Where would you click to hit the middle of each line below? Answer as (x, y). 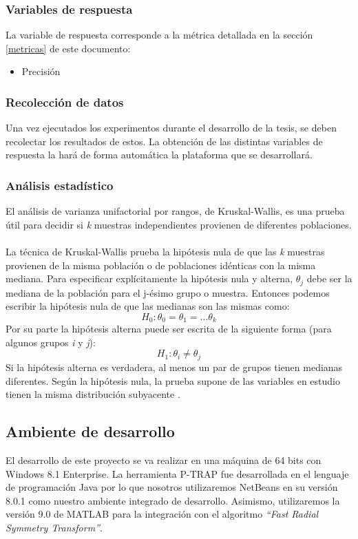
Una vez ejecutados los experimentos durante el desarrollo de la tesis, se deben (171, 128)
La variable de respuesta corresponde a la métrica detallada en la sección (159, 35)
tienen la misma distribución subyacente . (93, 394)
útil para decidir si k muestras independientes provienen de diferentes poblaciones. (179, 224)
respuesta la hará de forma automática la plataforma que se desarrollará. (159, 155)
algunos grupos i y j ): (51, 342)
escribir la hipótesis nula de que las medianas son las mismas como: (148, 306)
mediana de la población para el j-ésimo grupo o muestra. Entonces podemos (168, 292)
